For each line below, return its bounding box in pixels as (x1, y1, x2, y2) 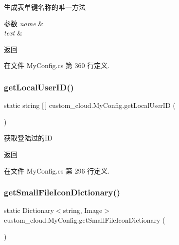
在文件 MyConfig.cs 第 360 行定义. (4, 60, 110, 70)
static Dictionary (4, 205, 54, 215)
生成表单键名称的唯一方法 (4, 2, 86, 12)
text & (4, 28, 22, 38)
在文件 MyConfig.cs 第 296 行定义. (4, 165, 110, 175)
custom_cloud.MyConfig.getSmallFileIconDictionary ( (4, 214, 165, 225)
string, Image (63, 205, 103, 215)
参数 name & (4, 18, 44, 28)
